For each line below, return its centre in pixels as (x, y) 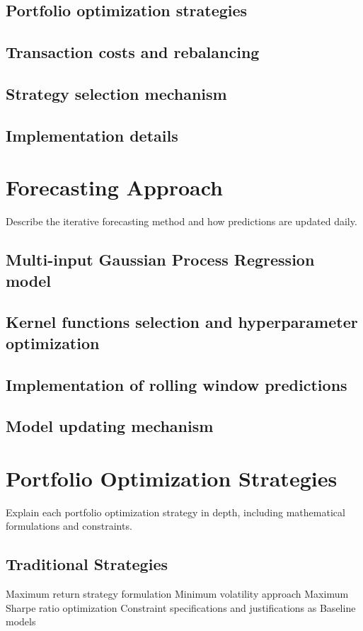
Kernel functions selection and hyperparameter (182, 322)
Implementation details (92, 135)
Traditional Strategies (87, 564)
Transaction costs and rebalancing (133, 52)
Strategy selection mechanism (116, 93)
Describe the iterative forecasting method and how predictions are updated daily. (181, 221)
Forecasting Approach (114, 187)
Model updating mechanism (110, 426)
